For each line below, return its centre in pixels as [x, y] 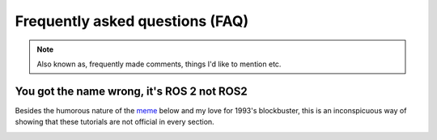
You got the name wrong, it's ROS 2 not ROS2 [132, 91]
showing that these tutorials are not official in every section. [115, 122]
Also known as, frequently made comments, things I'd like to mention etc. [159, 64]
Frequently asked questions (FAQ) [132, 21]
